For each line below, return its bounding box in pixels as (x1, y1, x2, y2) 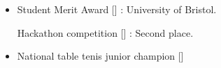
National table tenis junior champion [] (17, 49, 184, 63)
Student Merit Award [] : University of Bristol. (17, 2, 217, 16)
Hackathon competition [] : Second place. (17, 25, 194, 40)
